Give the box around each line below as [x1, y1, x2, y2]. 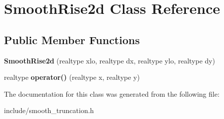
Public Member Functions [4, 32, 140, 47]
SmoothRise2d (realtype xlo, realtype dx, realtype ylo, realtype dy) [4, 55, 215, 65]
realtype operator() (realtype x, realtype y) [4, 72, 140, 82]
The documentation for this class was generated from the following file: [4, 88, 220, 99]
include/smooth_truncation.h [4, 105, 94, 116]
